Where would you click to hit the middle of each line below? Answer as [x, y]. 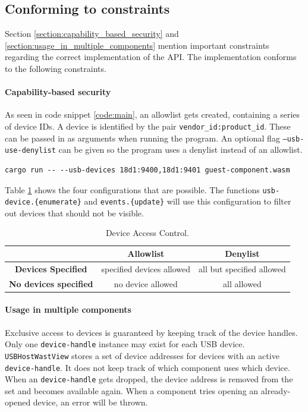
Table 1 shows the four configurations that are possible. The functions [132, 189]
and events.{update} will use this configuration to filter [188, 201]
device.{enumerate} [43, 202]
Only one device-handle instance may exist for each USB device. [125, 344]
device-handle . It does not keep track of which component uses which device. [147, 367]
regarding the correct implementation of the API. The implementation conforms [151, 57]
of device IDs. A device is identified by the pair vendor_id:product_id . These [148, 126]
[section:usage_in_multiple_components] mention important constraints [137, 45]
